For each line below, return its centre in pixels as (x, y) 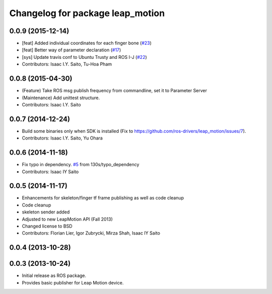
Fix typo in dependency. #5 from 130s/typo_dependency (81, 165)
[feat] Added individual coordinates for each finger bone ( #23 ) (87, 43)
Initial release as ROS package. (54, 276)
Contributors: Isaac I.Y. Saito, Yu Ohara (62, 138)
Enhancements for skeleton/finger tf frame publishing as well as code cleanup (103, 198)
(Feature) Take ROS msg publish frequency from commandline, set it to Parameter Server (115, 91)
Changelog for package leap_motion (87, 13)
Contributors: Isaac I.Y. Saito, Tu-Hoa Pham (67, 64)
